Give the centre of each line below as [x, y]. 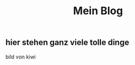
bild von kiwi [21, 57]
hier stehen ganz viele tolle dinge [67, 43]
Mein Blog [98, 11]
